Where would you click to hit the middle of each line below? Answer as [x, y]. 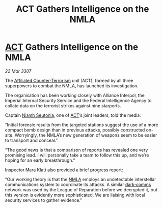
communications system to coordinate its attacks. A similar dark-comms [78, 184]
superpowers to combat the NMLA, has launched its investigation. [72, 86]
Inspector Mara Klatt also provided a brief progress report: [64, 170]
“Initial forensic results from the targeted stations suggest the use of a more [82, 125]
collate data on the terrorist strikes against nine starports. [63, 105]
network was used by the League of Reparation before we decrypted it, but [81, 189]
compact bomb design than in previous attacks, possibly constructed [75, 130]
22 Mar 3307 [18, 71]
